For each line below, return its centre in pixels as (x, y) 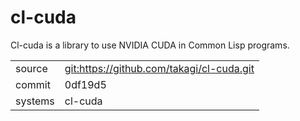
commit (33, 84)
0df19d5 (85, 84)
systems (35, 101)
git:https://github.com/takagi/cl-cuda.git (159, 68)
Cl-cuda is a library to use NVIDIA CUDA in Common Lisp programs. (150, 45)
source (31, 68)
